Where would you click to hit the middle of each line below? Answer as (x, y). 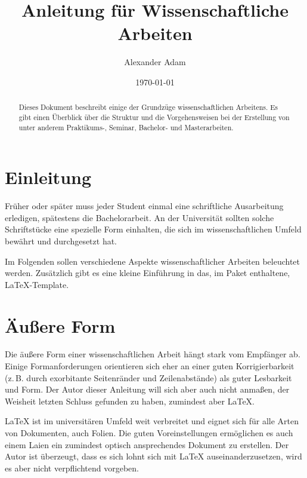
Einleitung (48, 177)
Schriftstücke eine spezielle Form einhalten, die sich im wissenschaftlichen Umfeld (153, 229)
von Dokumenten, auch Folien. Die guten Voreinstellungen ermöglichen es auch (149, 433)
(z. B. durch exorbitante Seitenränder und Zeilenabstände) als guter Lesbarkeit (148, 377)
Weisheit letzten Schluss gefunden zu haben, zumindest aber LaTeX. (130, 401)
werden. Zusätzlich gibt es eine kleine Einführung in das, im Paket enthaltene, (148, 273)
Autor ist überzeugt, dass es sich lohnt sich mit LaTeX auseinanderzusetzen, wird (153, 456)
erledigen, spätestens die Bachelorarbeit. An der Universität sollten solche (139, 217)
